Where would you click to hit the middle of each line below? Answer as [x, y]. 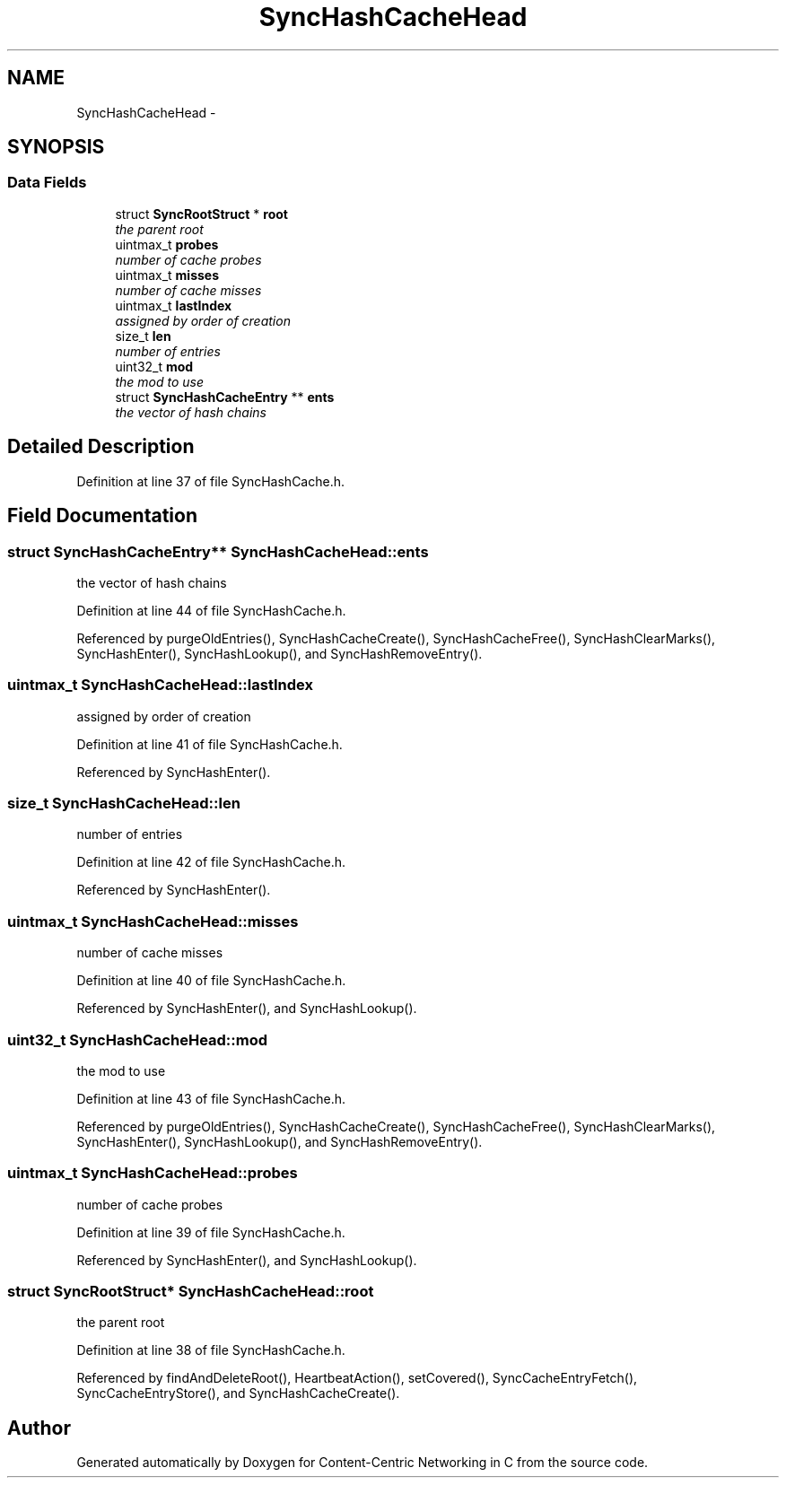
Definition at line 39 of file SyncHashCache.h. [211, 1232]
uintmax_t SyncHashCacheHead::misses [153, 921]
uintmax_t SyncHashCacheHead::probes [153, 1173]
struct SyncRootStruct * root [201, 214]
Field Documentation [102, 516]
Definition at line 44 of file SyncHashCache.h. [211, 610]
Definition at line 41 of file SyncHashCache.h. [210, 744]
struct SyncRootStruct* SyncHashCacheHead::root [191, 1291]
